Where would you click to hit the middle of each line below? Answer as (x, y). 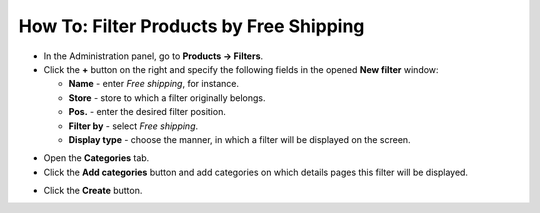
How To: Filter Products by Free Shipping (191, 26)
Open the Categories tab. (96, 158)
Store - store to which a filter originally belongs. (167, 97)
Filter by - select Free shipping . (133, 126)
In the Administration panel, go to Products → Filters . (153, 56)
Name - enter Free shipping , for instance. (154, 84)
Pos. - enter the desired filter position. (147, 112)
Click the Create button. (93, 191)
